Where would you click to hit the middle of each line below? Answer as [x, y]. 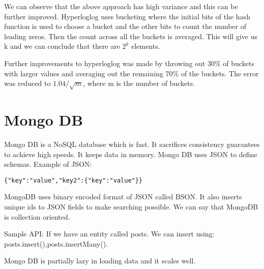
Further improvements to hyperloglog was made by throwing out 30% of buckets [129, 63]
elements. [146, 46]
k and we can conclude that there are [62, 46]
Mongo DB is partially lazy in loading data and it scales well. [100, 261]
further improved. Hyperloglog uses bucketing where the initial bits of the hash [127, 16]
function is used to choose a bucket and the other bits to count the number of [125, 26]
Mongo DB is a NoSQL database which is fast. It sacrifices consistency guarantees [132, 144]
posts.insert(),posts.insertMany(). [56, 243]
